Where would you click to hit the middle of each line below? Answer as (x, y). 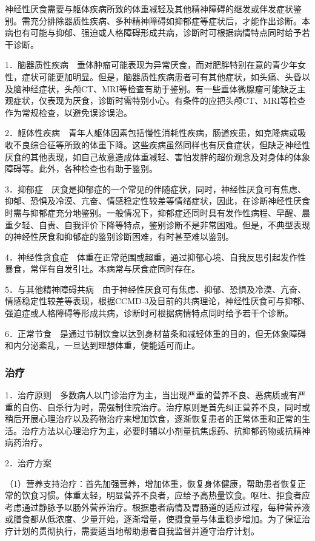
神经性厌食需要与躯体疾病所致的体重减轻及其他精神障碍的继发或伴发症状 (149, 9)
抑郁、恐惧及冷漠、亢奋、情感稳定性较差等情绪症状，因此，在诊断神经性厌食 (157, 201)
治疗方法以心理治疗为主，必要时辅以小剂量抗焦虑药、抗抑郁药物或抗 (157, 430)
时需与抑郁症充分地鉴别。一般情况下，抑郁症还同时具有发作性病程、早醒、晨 (157, 212)
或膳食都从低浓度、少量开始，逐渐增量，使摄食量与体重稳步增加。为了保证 (153, 519)
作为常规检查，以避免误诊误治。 (68, 112)
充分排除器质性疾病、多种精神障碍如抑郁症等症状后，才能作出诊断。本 (170, 20)
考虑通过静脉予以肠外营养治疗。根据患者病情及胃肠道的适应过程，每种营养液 (157, 507)
